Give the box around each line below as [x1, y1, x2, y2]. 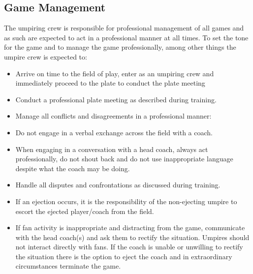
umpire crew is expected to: [4, 51, 87, 61]
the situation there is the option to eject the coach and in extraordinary [15, 251, 232, 261]
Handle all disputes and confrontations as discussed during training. [15, 180, 221, 190]
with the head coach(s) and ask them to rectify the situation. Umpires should [15, 232, 250, 242]
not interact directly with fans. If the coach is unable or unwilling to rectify [15, 242, 243, 252]
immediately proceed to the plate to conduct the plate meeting [15, 78, 205, 88]
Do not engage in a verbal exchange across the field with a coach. [15, 127, 213, 137]
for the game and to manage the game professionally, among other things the [4, 42, 236, 52]
